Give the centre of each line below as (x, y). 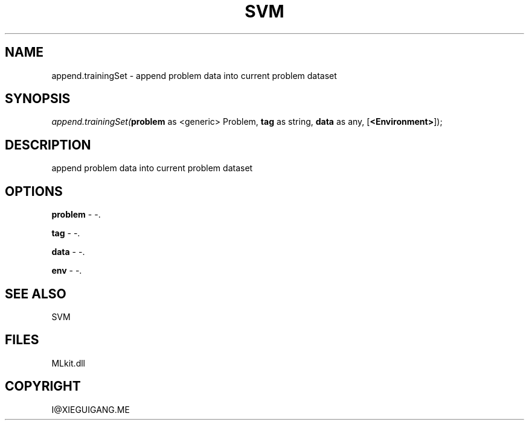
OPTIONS (34, 191)
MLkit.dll (68, 363)
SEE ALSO (36, 294)
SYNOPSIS (38, 99)
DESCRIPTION (48, 145)
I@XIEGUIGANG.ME (91, 409)
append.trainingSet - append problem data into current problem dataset (194, 75)
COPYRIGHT (43, 386)
